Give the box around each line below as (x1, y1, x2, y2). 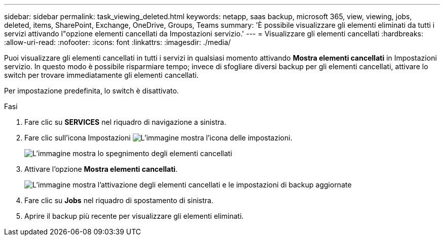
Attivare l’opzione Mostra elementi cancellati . (24, 165, 178, 173)
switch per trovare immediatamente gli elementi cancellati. (4, 71, 199, 79)
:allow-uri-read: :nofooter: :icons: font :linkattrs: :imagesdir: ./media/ (4, 38, 231, 46)
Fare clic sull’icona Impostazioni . (24, 133, 292, 142)
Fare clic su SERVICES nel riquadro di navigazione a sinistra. (24, 118, 227, 126)
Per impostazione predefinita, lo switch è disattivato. (4, 86, 179, 95)
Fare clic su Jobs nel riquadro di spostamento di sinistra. (24, 196, 213, 205)
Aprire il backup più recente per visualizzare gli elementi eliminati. (24, 212, 244, 220)
